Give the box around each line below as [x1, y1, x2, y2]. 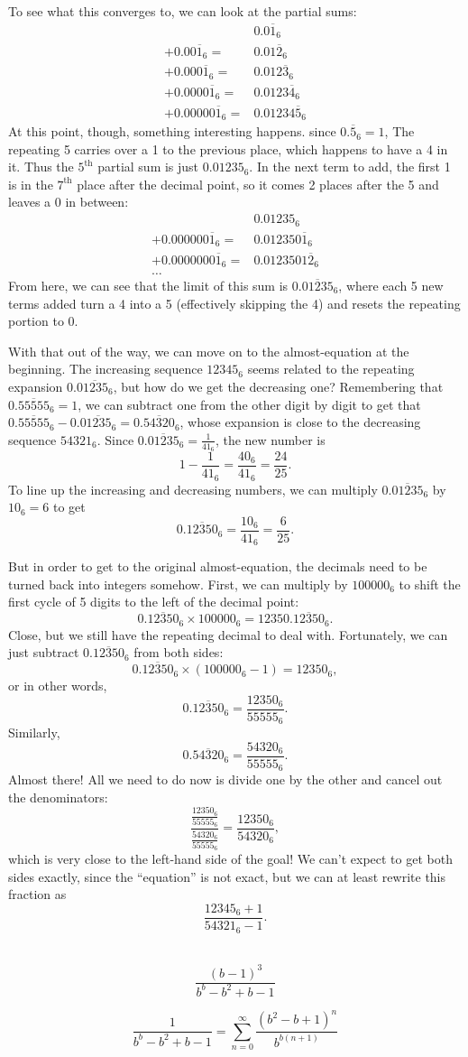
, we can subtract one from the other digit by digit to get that [78, 394, 421, 413]
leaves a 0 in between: [8, 192, 129, 211]
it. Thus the [8, 157, 74, 176]
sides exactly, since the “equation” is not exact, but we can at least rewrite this [8, 867, 446, 885]
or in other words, [8, 676, 107, 695]
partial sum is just [97, 157, 199, 176]
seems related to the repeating [247, 359, 415, 378]
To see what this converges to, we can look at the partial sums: [8, 2, 357, 20]
